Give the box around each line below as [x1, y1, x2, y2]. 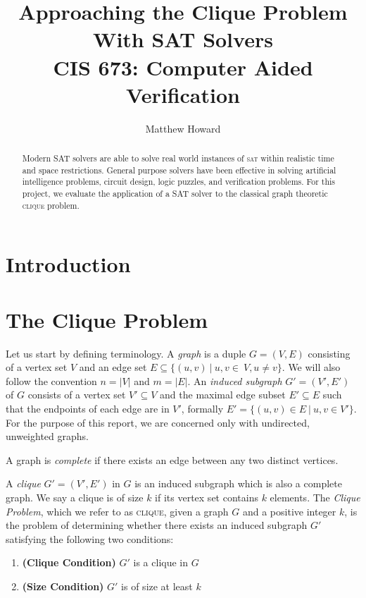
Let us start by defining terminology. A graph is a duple [6, 346, 246, 360]
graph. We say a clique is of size [6, 490, 144, 505]
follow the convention [6, 373, 97, 388]
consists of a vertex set [27, 387, 126, 402]
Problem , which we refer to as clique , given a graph [6, 504, 229, 518]
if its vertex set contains [155, 490, 258, 505]
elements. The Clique [270, 490, 360, 505]
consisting [308, 346, 351, 360]
